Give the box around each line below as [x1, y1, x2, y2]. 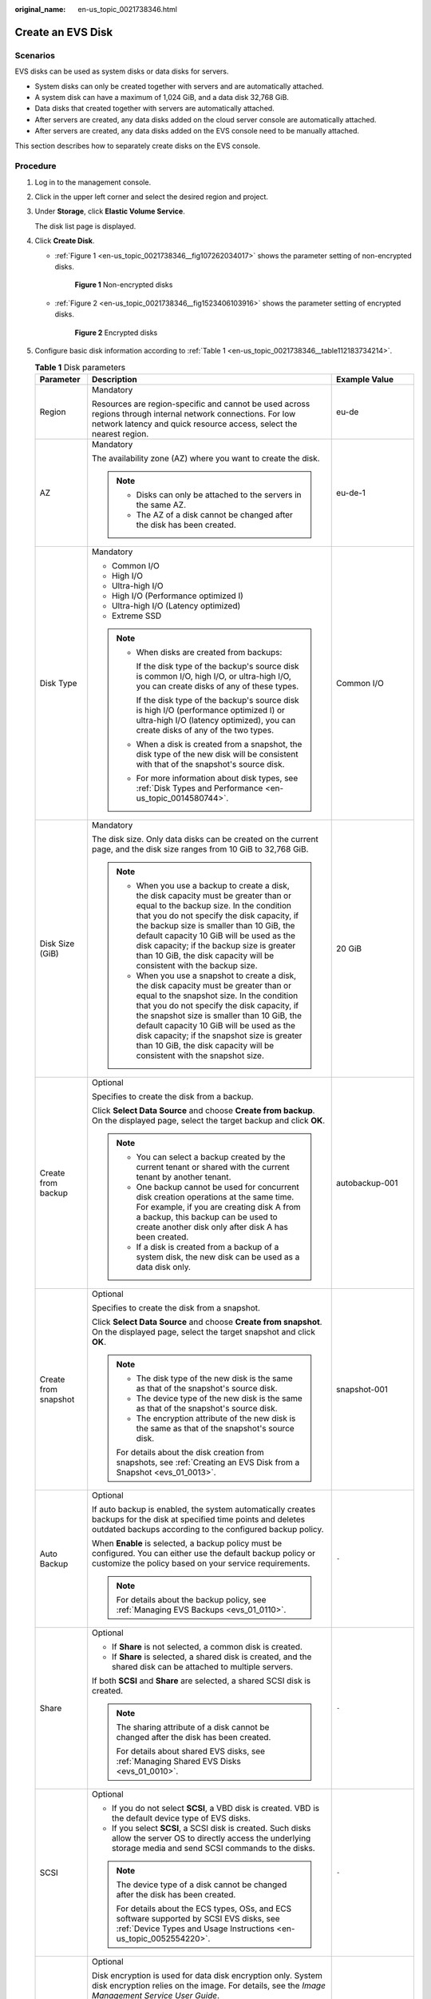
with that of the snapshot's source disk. [136, 758, 285, 769]
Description [92, 373, 137, 385]
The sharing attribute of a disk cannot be [116, 1722, 270, 1733]
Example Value [336, 373, 394, 385]
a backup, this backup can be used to [136, 1211, 279, 1223]
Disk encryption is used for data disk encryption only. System [92, 1969, 323, 1981]
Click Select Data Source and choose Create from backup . [92, 1104, 315, 1115]
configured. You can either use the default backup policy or [92, 1547, 315, 1558]
